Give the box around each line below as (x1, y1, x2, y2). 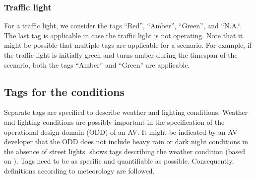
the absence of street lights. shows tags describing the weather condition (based (4, 146, 246, 156)
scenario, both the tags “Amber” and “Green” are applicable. (4, 59, 190, 70)
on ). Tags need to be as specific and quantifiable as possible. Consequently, (4, 156, 234, 166)
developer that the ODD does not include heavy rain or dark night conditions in (4, 136, 248, 147)
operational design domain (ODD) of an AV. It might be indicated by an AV (4, 126, 238, 137)
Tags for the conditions (4, 84, 125, 99)
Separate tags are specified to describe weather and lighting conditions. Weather (4, 107, 248, 117)
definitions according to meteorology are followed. (4, 165, 155, 176)
